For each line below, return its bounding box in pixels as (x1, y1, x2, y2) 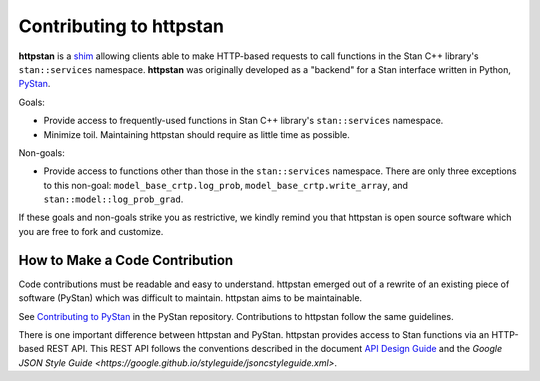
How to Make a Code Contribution (18, 251, 234, 269)
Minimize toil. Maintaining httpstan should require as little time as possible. (43, 128, 350, 140)
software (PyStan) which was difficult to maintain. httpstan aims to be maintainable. (18, 292, 363, 304)
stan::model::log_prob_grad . (43, 193, 184, 205)
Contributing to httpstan (18, 15, 225, 37)
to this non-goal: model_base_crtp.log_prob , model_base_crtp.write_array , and (43, 179, 409, 191)
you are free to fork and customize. (18, 225, 164, 237)
